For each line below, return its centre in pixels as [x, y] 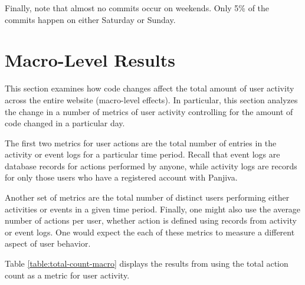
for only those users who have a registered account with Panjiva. [121, 177]
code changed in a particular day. [65, 123]
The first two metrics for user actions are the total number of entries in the [141, 142]
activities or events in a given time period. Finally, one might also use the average [153, 209]
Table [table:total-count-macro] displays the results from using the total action [147, 263]
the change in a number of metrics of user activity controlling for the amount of [149, 111]
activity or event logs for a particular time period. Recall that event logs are [142, 154]
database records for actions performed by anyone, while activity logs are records [151, 166]
